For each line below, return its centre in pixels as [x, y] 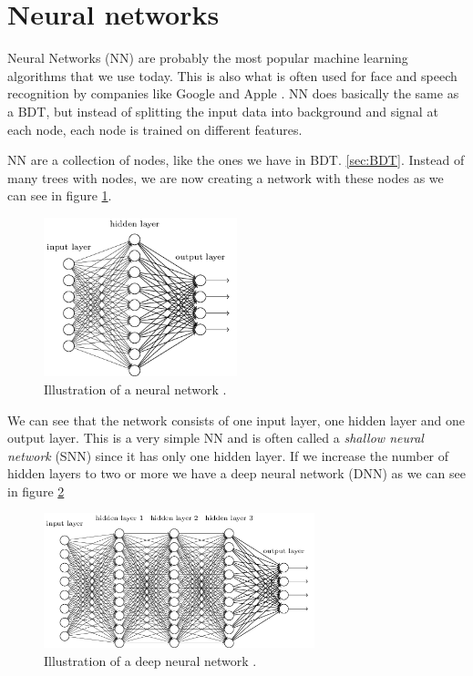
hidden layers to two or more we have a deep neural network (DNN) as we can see [236, 473]
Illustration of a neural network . [135, 389]
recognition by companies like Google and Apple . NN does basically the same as [233, 93]
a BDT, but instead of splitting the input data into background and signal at [223, 111]
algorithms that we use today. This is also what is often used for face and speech [232, 75]
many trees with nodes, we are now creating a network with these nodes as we [226, 177]
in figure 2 [36, 491]
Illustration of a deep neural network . [150, 660]
